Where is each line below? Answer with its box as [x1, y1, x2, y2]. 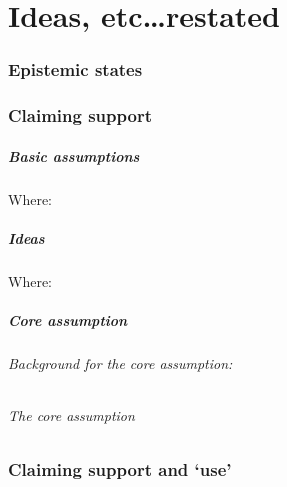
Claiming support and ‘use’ [8, 457, 232, 482]
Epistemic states [8, 57, 143, 82]
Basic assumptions [8, 145, 140, 166]
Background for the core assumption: [8, 352, 233, 373]
